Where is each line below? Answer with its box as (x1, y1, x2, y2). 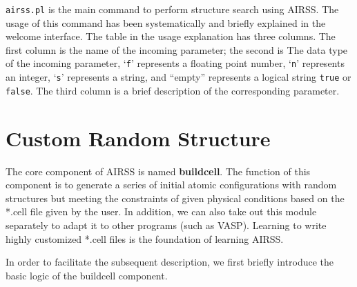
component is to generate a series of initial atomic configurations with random (6, 177, 337, 192)
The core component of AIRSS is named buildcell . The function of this (6, 164, 311, 178)
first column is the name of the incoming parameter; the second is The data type (6, 42, 348, 57)
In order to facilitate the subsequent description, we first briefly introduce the (6, 255, 334, 269)
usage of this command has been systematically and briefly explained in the (6, 15, 326, 30)
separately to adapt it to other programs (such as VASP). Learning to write (6, 217, 327, 232)
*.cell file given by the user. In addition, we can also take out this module (6, 204, 317, 219)
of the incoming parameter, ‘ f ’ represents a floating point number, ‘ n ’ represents (6, 56, 345, 70)
